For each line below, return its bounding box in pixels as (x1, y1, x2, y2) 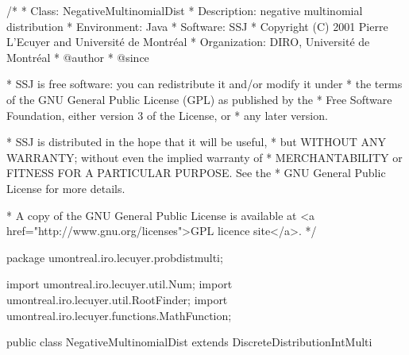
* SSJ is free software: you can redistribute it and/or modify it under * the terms (6, 75, 403, 92)
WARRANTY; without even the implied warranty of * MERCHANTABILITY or (6, 149, 403, 165)
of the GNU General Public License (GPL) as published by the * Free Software (6, 91, 392, 107)
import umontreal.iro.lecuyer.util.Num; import (6, 276, 233, 292)
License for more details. (6, 179, 125, 196)
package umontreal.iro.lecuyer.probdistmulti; (6, 249, 223, 265)
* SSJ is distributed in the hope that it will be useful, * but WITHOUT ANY (6, 133, 387, 150)
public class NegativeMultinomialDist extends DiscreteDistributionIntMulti (6, 334, 372, 350)
